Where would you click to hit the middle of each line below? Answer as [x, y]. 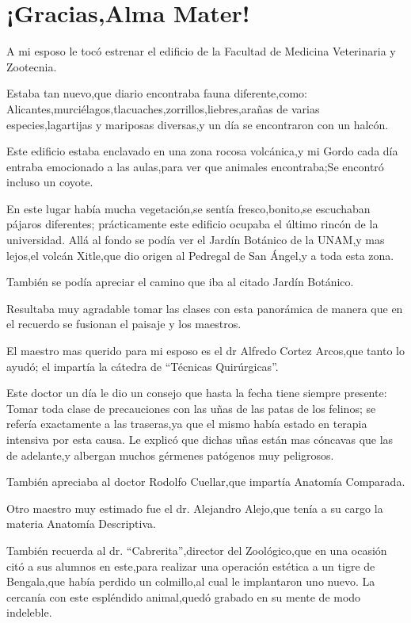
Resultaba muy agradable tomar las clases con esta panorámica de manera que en [205, 308]
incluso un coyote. [50, 182]
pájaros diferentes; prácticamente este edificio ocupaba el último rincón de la [192, 224]
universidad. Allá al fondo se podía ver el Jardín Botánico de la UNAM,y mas [196, 240]
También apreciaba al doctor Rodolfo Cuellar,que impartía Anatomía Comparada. [206, 482]
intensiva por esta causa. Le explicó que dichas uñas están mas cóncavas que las [200, 439]
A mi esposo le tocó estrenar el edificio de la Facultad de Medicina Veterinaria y [201, 51]
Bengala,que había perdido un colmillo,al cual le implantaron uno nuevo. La [191, 581]
